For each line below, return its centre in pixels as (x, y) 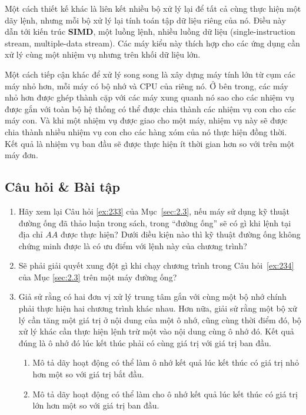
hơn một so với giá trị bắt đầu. (88, 374)
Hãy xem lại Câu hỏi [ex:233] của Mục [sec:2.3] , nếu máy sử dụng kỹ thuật (154, 211)
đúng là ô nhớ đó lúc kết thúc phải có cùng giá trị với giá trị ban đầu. (145, 342)
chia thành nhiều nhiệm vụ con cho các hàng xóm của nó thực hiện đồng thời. (146, 131)
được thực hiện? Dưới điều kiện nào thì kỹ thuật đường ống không (180, 234)
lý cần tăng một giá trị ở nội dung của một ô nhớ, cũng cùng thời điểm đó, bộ (160, 319)
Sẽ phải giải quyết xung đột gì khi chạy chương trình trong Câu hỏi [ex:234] (156, 265)
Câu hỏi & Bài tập (62, 187)
